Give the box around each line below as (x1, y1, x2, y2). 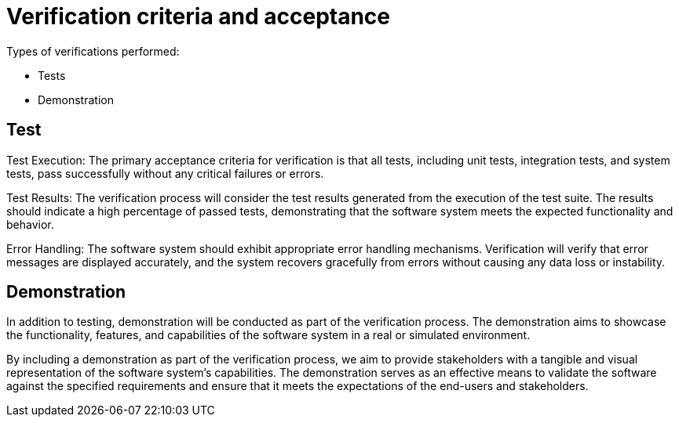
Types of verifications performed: (6, 44, 180, 58)
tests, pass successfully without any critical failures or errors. (6, 166, 324, 180)
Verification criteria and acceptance (6, 3, 391, 30)
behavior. (6, 217, 54, 231)
